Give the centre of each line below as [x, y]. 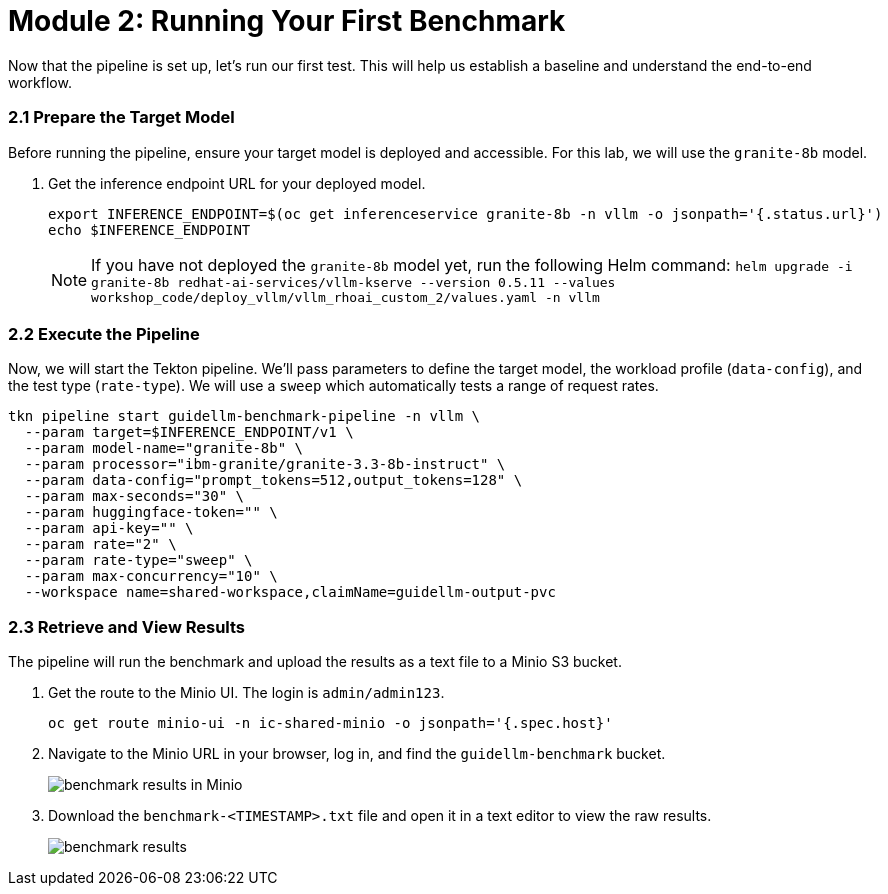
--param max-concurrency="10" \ [151, 576]
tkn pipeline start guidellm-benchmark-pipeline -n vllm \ [244, 416]
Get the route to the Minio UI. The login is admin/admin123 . [246, 692]
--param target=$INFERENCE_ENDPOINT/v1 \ [189, 432]
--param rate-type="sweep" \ [138, 560]
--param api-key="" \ [109, 528]
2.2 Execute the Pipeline [104, 333]
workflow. [40, 82]
